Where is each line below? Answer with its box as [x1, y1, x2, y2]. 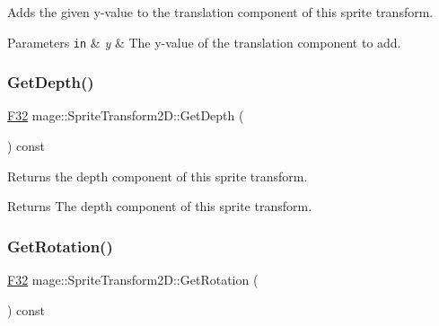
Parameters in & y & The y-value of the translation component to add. [7, 32, 401, 51]
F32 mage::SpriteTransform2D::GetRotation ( [7, 270, 259, 289]
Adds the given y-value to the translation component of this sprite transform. [7, 3, 434, 21]
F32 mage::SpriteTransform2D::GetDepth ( [7, 106, 244, 125]
